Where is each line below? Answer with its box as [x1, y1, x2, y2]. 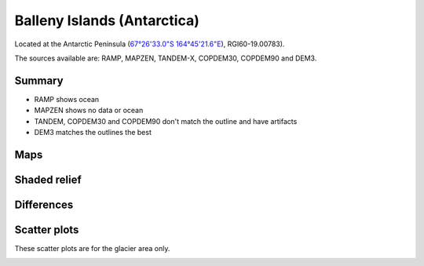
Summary [14, 74, 64, 87]
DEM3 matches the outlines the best [34, 128, 152, 137]
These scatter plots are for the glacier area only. [14, 243, 170, 253]
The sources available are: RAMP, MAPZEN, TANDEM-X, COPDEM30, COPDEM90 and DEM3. [14, 53, 317, 63]
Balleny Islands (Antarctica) [14, 12, 199, 29]
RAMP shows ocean [34, 94, 100, 104]
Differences [14, 198, 74, 211]
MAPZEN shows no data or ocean [34, 106, 144, 115]
